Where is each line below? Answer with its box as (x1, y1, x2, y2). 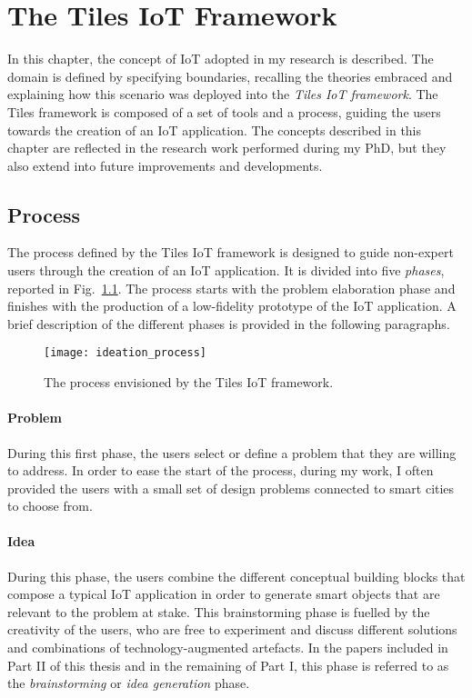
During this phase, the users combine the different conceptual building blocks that (7, 566, 466, 585)
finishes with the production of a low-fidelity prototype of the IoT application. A (7, 296, 457, 315)
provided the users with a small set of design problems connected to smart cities (7, 478, 455, 497)
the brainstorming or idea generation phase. (7, 673, 250, 693)
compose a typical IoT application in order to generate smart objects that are (7, 584, 440, 603)
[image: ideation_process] (44, 346, 206, 360)
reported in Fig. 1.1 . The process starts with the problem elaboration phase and (7, 278, 456, 297)
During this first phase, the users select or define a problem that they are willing (7, 443, 457, 462)
